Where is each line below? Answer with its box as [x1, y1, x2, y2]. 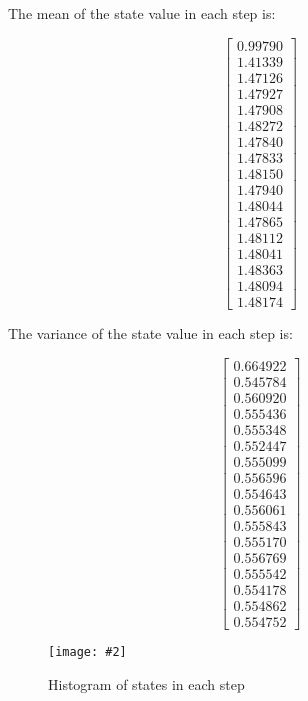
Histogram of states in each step [48, 673, 245, 694]
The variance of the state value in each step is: [8, 323, 293, 344]
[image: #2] [48, 645, 127, 660]
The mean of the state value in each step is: [8, 3, 276, 23]
